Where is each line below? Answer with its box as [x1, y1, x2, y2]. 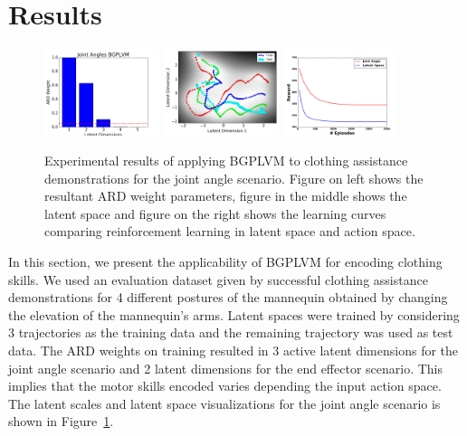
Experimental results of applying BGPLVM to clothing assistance [44, 151, 408, 170]
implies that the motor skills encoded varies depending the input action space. [8, 376, 442, 395]
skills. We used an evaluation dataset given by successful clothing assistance [8, 270, 428, 289]
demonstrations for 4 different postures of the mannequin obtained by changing [8, 288, 448, 307]
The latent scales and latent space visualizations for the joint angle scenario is [8, 393, 441, 412]
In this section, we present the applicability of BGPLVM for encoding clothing [8, 252, 443, 271]
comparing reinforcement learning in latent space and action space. [44, 222, 415, 241]
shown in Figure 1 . [8, 412, 114, 431]
